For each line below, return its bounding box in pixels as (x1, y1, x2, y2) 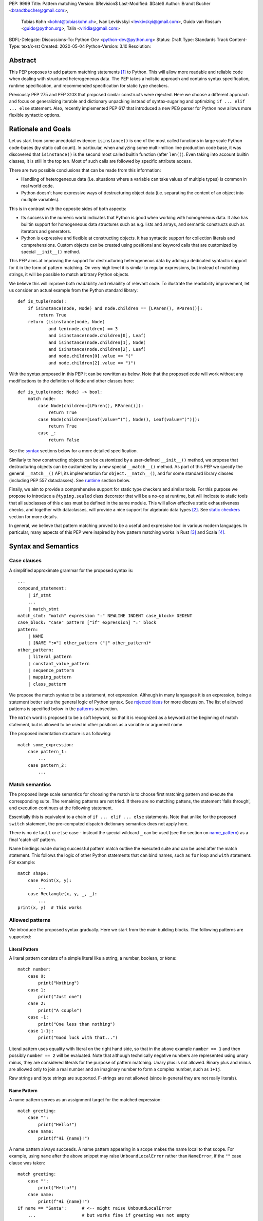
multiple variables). (21, 197, 60, 203)
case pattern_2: (27, 762, 67, 768)
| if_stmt (27, 592, 51, 598)
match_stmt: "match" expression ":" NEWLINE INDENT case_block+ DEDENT (18, 613, 192, 618)
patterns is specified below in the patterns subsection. (9, 706, 118, 712)
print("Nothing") (38, 980, 80, 986)
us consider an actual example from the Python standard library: (9, 287, 138, 293)
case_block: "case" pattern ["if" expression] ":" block (18, 620, 157, 625)
